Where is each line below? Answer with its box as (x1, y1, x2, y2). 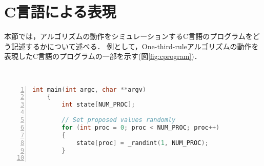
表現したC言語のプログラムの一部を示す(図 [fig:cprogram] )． (4, 51, 201, 61)
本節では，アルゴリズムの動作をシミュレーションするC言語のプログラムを (4, 31, 253, 42)
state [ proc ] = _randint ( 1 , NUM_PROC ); (76, 139, 209, 147)
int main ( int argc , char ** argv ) (32, 86, 147, 93)
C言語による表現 (4, 1, 116, 22)
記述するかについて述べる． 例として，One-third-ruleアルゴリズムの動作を (11, 40, 259, 51)
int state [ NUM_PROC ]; (62, 101, 135, 109)
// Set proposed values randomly (62, 116, 176, 123)
